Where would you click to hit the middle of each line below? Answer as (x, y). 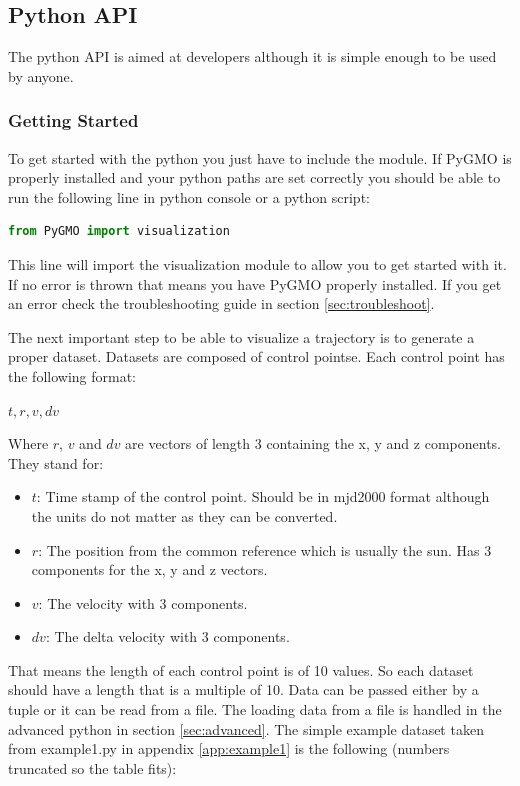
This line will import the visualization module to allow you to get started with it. (257, 263)
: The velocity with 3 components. (143, 602)
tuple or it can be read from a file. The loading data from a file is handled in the (255, 709)
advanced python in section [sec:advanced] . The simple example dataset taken (246, 728)
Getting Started (73, 120)
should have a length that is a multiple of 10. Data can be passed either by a (243, 689)
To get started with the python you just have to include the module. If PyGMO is (260, 157)
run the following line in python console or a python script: (189, 196)
